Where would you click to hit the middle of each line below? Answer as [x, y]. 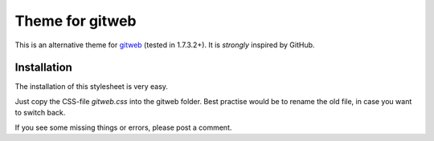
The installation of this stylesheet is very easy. [92, 87]
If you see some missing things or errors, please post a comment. [123, 127]
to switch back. [40, 113]
